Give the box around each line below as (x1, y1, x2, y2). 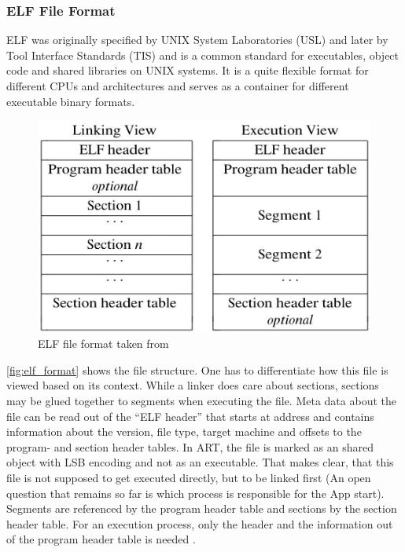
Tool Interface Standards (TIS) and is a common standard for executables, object (6, 46, 399, 63)
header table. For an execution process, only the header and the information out (6, 515, 393, 532)
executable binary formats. (6, 93, 135, 109)
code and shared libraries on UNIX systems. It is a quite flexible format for (6, 62, 369, 79)
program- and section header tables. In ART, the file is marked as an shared (6, 438, 374, 455)
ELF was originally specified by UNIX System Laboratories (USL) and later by (6, 31, 388, 48)
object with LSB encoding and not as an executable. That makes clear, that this (6, 454, 394, 470)
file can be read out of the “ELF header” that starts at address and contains (6, 408, 374, 424)
